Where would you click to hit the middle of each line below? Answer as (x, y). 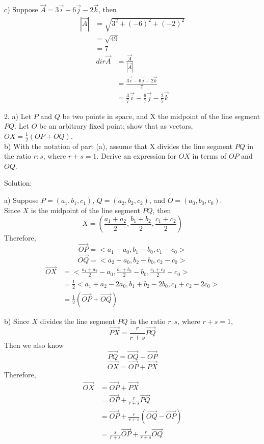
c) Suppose (21, 9)
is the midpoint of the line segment (85, 210)
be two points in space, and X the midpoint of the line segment (161, 116)
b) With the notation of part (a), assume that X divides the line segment (118, 146)
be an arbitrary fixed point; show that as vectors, (116, 126)
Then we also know (34, 345)
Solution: (18, 183)
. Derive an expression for (136, 156)
